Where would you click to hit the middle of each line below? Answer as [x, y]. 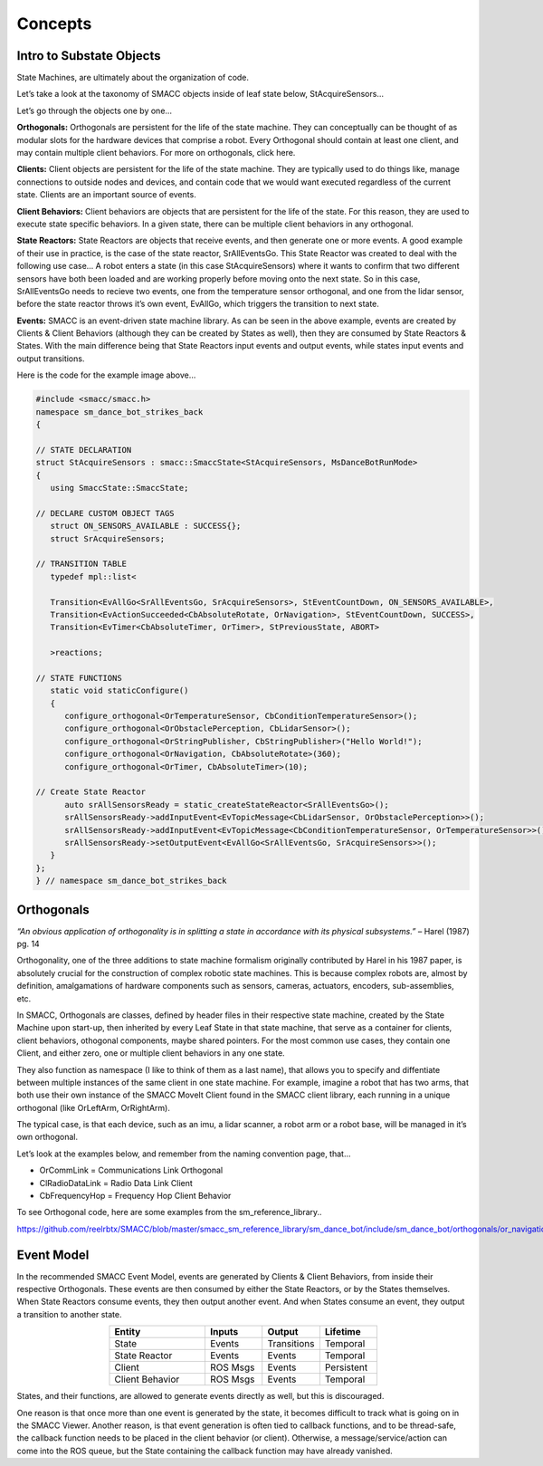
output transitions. [51, 359]
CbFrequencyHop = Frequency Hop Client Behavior [135, 1196]
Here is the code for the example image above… [106, 375]
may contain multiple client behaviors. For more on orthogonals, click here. [156, 153]
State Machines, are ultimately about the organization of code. [133, 78]
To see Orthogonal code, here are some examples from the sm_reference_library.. [169, 1212]
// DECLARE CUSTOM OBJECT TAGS [105, 513]
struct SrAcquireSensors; [108, 538]
